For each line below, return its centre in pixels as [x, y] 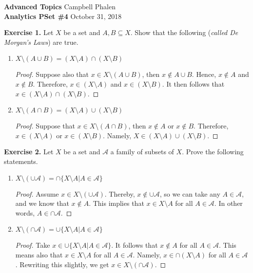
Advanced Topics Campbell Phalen [60, 6]
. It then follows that [193, 83]
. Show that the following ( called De [184, 32]
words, [25, 212]
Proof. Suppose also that [52, 74]
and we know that [42, 203]
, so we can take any [190, 193]
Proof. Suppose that [45, 126]
